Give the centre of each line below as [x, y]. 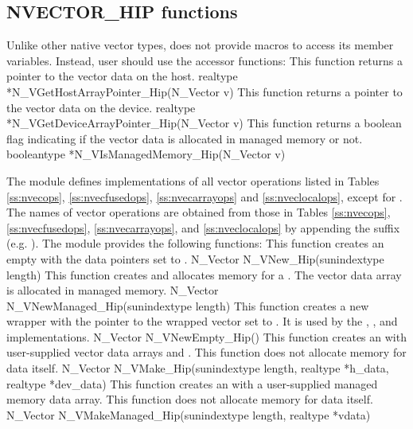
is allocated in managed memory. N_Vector [113, 290]
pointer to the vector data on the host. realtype [122, 76]
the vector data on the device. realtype [101, 107]
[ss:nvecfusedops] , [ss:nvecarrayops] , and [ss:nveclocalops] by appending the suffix [203, 227]
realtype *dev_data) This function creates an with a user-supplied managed [192, 383]
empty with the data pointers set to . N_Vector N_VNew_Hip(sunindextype [195, 258]
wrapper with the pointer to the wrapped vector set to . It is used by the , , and [202, 321]
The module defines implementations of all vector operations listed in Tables [193, 180]
